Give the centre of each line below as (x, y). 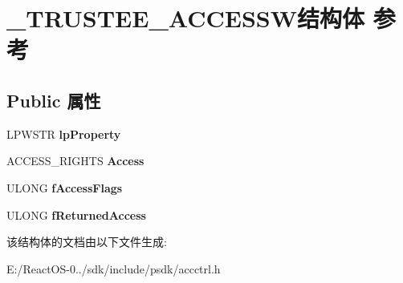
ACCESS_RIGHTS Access (75, 161)
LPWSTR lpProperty (64, 133)
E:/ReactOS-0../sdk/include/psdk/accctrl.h (114, 268)
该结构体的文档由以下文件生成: (87, 242)
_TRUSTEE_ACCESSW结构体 (185, 18)
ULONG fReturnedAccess (76, 214)
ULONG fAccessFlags (65, 187)
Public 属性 (54, 100)
